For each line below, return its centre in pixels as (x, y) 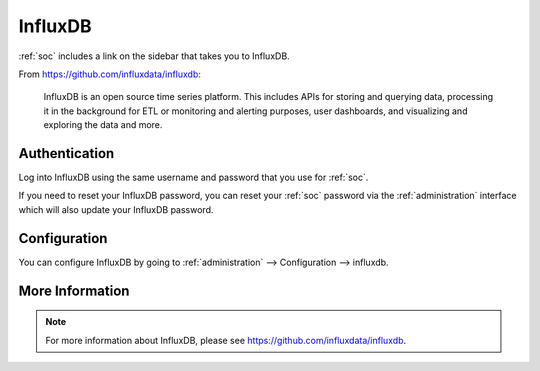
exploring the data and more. (103, 125)
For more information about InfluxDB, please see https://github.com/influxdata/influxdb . (226, 340)
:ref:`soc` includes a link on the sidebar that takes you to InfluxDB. (154, 56)
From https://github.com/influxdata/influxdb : (110, 74)
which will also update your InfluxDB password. (116, 209)
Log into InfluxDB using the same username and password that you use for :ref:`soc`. (193, 177)
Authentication (66, 153)
